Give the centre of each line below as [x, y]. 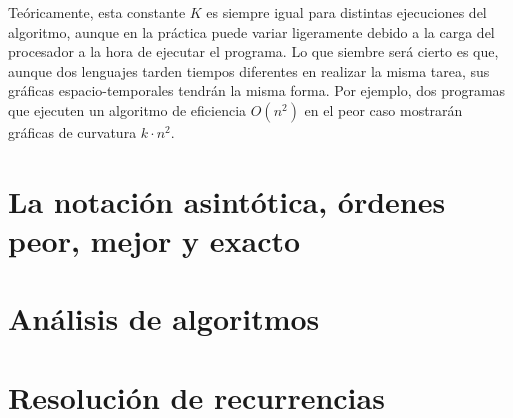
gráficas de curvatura [72, 131]
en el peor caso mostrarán [383, 109]
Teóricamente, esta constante [97, 12]
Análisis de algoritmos [164, 318]
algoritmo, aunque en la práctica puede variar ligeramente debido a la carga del [251, 31]
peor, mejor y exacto [154, 239]
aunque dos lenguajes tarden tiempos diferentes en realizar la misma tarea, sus [249, 70]
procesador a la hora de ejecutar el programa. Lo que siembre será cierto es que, [253, 51]
